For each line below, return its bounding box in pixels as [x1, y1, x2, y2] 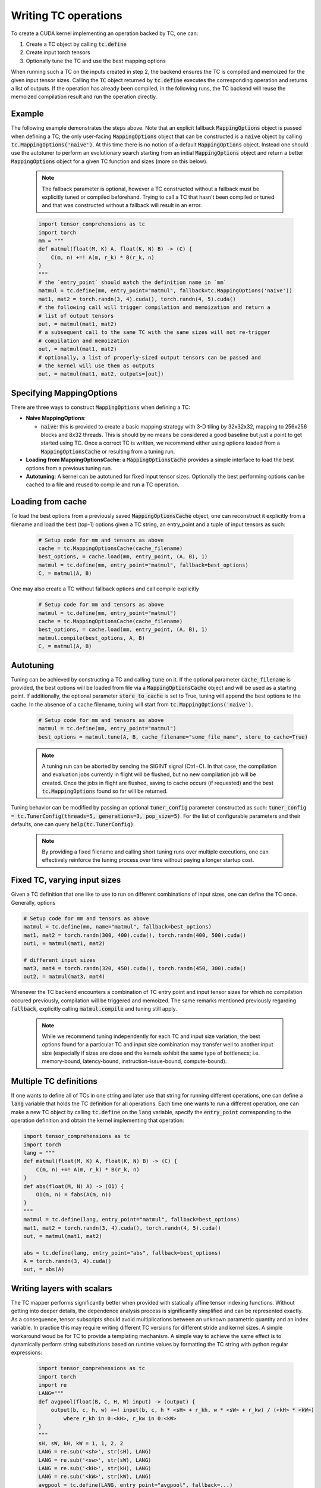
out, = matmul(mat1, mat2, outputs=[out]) [38, 371, 164, 377]
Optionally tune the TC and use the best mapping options [26, 57, 166, 64]
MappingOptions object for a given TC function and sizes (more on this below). [11, 158, 208, 165]
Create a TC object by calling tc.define [26, 40, 127, 48]
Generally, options [11, 899, 56, 906]
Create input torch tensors [26, 49, 90, 56]
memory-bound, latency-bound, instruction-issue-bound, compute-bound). [42, 1058, 227, 1065]
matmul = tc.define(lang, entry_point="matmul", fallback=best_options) [23, 1216, 240, 1223]
